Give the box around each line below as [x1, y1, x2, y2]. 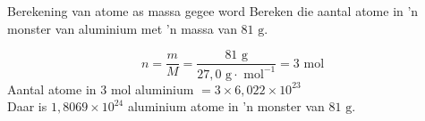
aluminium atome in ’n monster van [127, 97, 325, 116]
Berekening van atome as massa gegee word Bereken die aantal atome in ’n [7, 2, 419, 20]
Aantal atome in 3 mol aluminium [7, 79, 194, 98]
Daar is [7, 97, 47, 116]
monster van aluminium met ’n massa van [7, 19, 237, 37]
